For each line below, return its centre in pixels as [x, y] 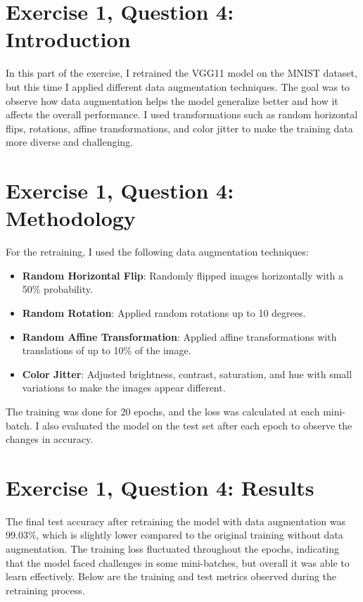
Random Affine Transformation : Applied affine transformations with [179, 336]
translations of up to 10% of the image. [107, 350]
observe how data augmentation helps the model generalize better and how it [172, 100]
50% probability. [57, 289]
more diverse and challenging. [69, 142]
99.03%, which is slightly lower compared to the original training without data [174, 535]
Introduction [68, 39]
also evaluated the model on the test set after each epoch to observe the [197, 425]
